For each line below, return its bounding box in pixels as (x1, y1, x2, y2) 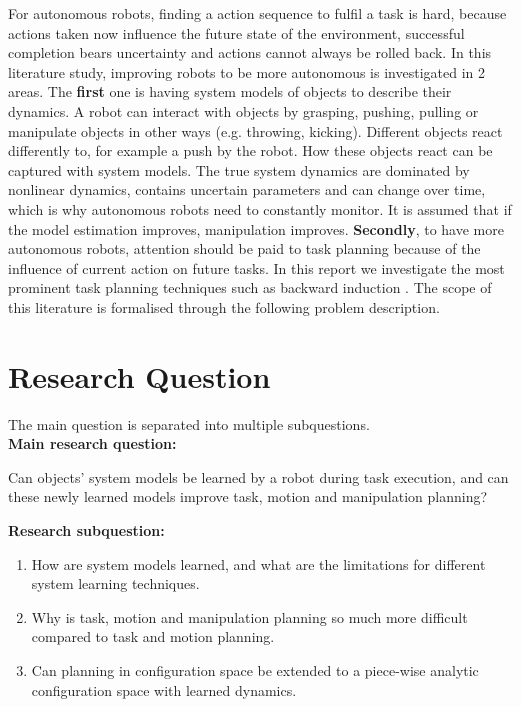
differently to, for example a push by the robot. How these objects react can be (8, 140, 493, 161)
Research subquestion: (8, 520, 165, 540)
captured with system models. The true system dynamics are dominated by (8, 159, 470, 180)
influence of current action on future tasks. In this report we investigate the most (8, 257, 505, 278)
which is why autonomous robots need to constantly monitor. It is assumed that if (8, 198, 512, 219)
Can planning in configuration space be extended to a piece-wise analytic (31, 659, 479, 680)
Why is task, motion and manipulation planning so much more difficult (31, 606, 468, 627)
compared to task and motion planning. (31, 626, 275, 647)
